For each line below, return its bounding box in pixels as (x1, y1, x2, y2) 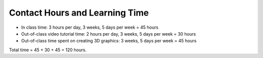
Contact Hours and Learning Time (9, 7, 149, 18)
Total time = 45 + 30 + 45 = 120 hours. (9, 47, 87, 53)
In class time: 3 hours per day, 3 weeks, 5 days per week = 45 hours (21, 24, 158, 30)
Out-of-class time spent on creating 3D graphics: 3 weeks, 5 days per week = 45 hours (21, 38, 197, 44)
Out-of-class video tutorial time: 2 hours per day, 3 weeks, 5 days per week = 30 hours (21, 31, 196, 37)
